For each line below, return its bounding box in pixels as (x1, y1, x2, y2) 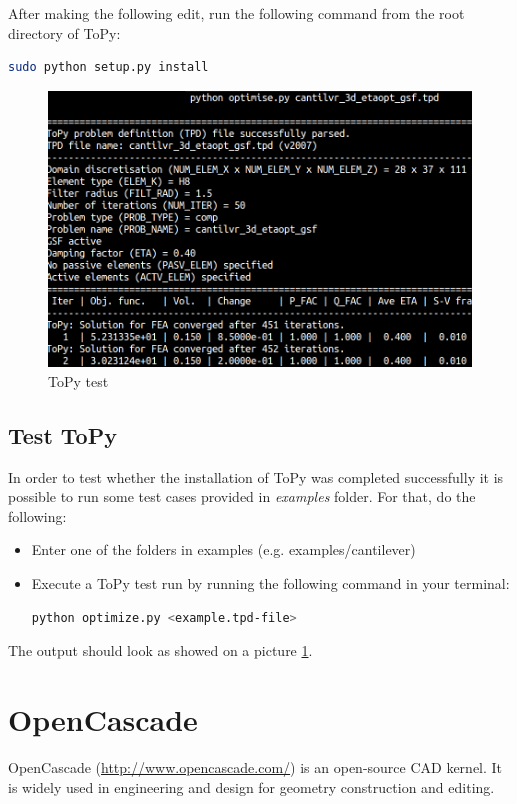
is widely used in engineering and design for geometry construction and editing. (8, 776, 495, 797)
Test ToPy (8, 419, 117, 450)
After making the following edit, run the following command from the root (8, 3, 465, 23)
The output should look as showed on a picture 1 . (8, 640, 313, 661)
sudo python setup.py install (8, 60, 209, 75)
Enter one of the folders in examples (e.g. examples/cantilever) (31, 539, 416, 560)
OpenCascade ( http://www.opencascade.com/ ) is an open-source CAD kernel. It (8, 756, 503, 777)
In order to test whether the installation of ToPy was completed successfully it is (8, 466, 504, 487)
